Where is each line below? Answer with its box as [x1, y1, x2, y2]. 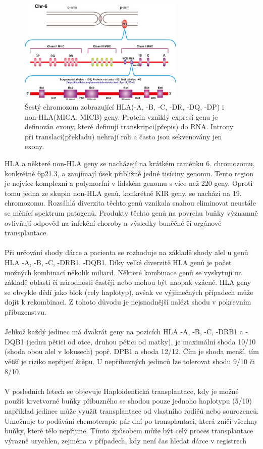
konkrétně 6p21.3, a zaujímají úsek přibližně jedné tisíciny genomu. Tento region [5, 168, 254, 178]
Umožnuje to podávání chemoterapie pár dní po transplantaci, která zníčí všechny [5, 415, 258, 426]
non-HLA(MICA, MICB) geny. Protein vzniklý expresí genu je [25, 111, 218, 122]
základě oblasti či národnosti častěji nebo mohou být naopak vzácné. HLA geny [5, 277, 251, 287]
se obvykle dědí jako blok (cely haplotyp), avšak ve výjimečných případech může [5, 286, 253, 297]
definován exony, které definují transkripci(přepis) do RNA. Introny [25, 121, 234, 132]
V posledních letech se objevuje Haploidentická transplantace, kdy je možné [5, 385, 239, 396]
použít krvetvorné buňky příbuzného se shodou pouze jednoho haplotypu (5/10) [5, 395, 252, 406]
